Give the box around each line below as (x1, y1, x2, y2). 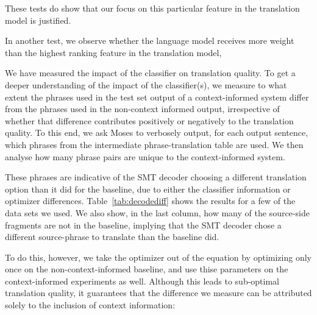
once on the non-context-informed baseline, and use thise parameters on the (5, 263, 288, 275)
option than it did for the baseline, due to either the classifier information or (5, 182, 291, 195)
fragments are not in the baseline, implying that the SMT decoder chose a (5, 218, 282, 231)
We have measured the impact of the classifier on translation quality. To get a (5, 66, 296, 79)
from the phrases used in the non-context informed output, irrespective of (5, 102, 280, 115)
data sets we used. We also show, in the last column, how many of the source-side (5, 206, 310, 219)
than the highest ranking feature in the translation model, (5, 46, 222, 58)
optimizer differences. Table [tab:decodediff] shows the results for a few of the (5, 194, 296, 207)
